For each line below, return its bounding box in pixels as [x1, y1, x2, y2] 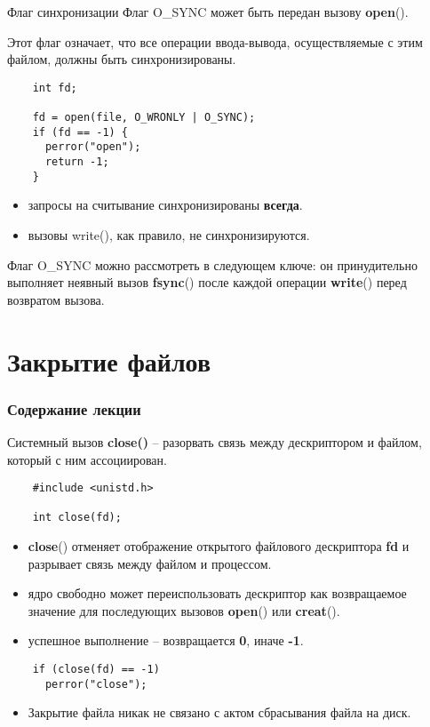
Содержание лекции [7, 397, 141, 419]
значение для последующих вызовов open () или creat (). [28, 601, 340, 619]
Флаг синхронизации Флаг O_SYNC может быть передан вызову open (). [7, 3, 409, 20]
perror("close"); [44, 677, 147, 691]
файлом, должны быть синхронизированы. [7, 50, 236, 68]
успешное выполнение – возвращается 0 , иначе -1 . [28, 631, 304, 650]
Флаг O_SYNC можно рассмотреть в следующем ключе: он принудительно [7, 255, 418, 274]
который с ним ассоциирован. [7, 450, 167, 468]
